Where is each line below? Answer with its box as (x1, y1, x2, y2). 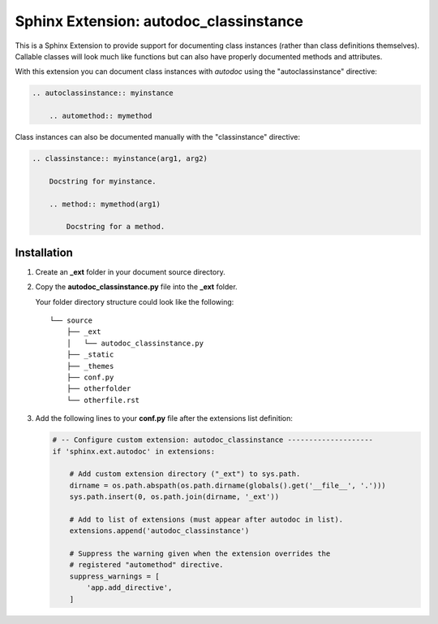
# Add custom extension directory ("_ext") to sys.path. (69, 470, 301, 479)
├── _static (66, 350, 114, 359)
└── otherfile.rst (66, 395, 140, 405)
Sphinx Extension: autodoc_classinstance (15, 12, 303, 30)
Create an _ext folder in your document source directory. (35, 266, 226, 276)
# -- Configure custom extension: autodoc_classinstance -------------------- (52, 435, 373, 444)
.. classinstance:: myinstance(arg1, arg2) (32, 154, 208, 163)
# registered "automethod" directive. (69, 561, 224, 570)
